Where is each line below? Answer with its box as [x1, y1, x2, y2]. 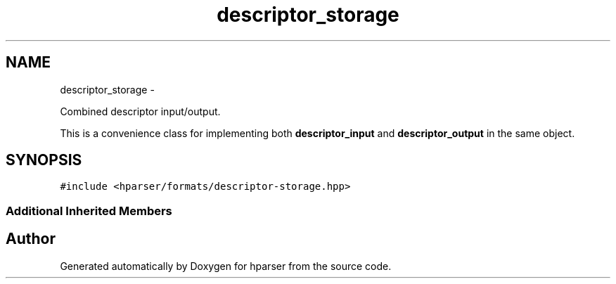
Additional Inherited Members [6, 203, 172, 218]
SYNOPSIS [6, 151, 82, 169]
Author [6, 230, 56, 248]
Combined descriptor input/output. [60, 105, 221, 117]
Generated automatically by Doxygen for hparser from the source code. [60, 259, 392, 272]
